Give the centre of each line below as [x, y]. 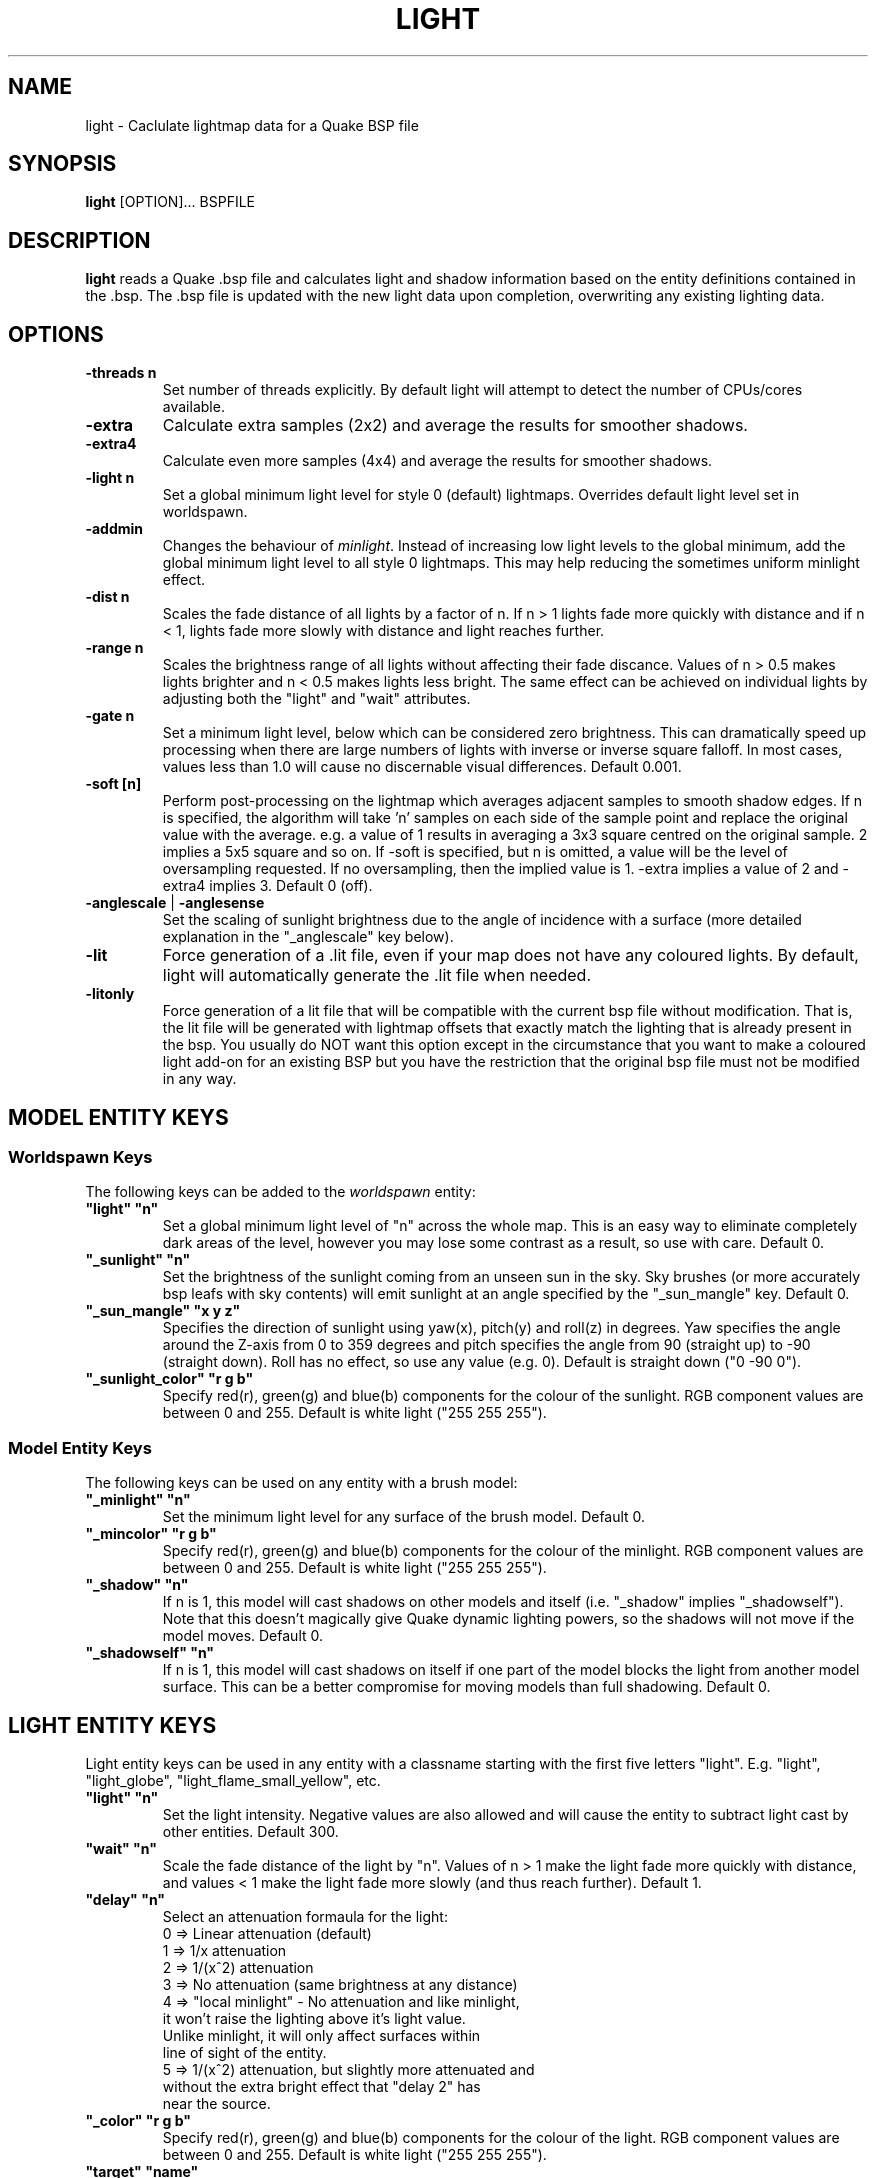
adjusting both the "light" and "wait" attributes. [316, 699]
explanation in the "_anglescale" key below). [308, 937]
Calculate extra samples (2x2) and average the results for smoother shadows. [455, 425]
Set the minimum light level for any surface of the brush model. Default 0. [404, 1517]
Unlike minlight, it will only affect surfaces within [321, 2035]
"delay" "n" [125, 1899]
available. [193, 407]
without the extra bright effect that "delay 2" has [321, 2086]
